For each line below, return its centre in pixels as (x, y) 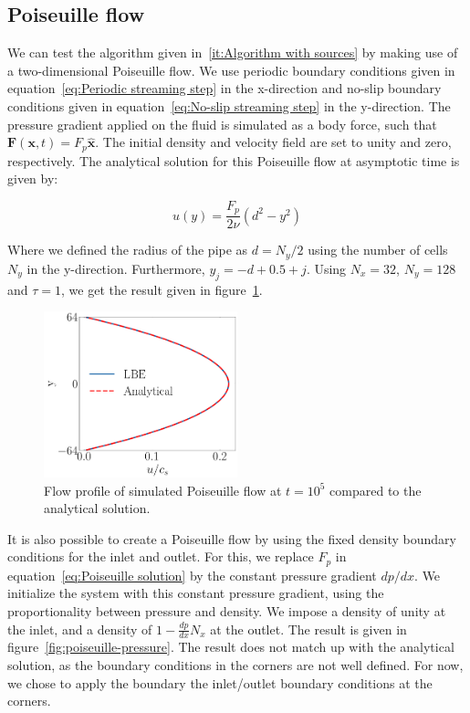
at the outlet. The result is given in (308, 629)
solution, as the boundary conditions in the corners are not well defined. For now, (235, 665)
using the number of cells (378, 250)
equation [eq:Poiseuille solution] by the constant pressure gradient (192, 575)
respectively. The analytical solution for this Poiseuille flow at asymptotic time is (234, 160)
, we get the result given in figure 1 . (162, 289)
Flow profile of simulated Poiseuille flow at (163, 490)
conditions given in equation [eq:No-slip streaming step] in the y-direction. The (229, 105)
